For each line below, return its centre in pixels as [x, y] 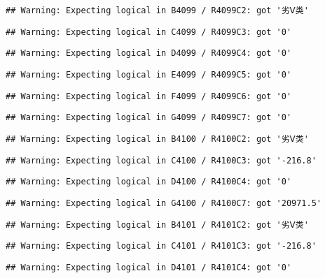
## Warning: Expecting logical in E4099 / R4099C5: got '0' [149, 74]
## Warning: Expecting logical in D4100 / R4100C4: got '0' [149, 182]
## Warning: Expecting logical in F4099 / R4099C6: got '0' [149, 96]
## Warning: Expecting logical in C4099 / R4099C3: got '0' [149, 32]
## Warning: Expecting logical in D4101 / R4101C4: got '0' [149, 267]
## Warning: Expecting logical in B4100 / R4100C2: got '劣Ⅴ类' [157, 139]
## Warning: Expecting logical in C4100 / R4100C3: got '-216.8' [161, 160]
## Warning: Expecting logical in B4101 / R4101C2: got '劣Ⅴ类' [157, 225]
